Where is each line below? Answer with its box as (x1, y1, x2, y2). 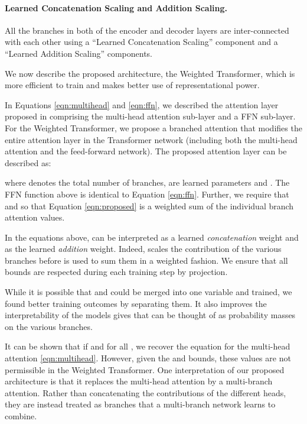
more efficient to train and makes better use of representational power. (5, 79, 260, 91)
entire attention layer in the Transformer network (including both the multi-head (5, 133, 298, 145)
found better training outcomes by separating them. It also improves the (5, 297, 267, 309)
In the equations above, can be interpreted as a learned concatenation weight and (5, 231, 299, 243)
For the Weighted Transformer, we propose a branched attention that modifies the (5, 121, 302, 134)
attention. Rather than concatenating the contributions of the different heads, (5, 386, 286, 399)
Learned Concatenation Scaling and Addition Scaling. (5, 1, 228, 14)
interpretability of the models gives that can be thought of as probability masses (5, 309, 296, 321)
